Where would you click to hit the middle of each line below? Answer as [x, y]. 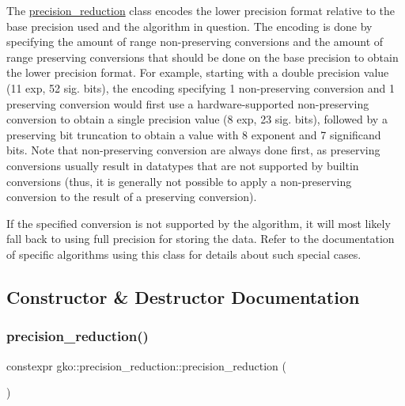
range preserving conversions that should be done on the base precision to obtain [202, 57]
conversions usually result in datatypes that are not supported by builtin [183, 165]
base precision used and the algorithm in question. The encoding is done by [189, 26]
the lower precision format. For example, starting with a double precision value [198, 72]
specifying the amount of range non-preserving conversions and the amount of [195, 42]
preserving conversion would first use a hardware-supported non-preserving [188, 103]
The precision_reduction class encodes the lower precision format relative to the [201, 10]
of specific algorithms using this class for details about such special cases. [184, 254]
